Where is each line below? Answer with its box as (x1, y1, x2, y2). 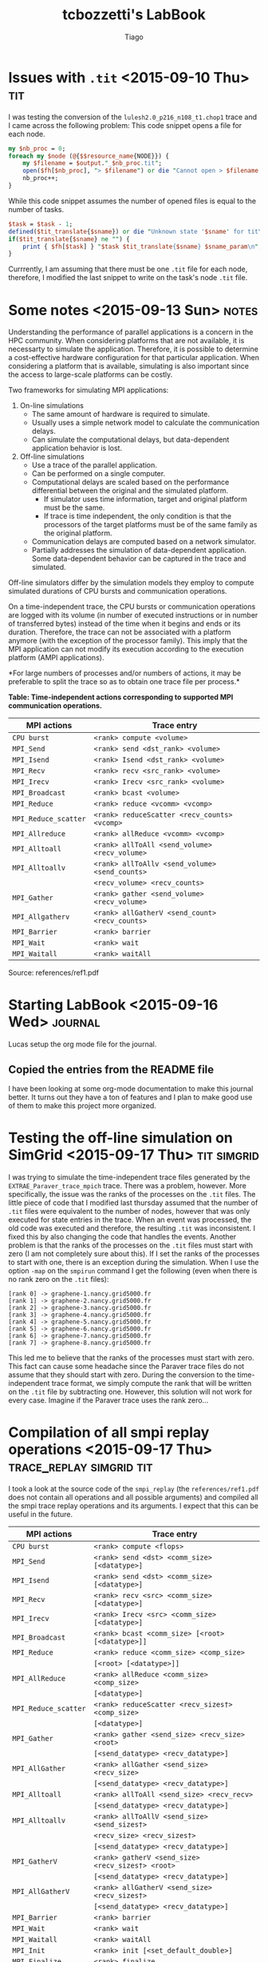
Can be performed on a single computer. (31, 469, 166, 478)
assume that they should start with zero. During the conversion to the (8, 1370, 236, 1379)
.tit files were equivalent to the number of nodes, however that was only (8, 1206, 250, 1215)
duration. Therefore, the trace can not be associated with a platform (8, 627, 231, 637)
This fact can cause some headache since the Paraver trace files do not (8, 1361, 245, 1371)
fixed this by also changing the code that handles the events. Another (8, 1231, 237, 1241)
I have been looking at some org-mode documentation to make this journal (8, 1084, 254, 1093)
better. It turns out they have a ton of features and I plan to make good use (8, 1092, 253, 1102)
